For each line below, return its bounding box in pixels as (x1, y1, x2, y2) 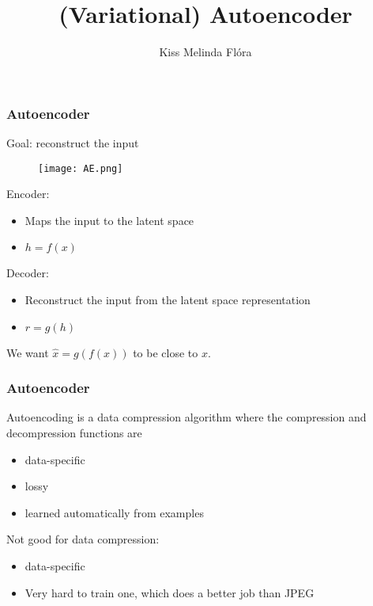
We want (6, 344, 49, 360)
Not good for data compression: (6, 531, 160, 547)
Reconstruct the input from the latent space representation (24, 292, 311, 308)
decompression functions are (6, 425, 142, 441)
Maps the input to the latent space (24, 212, 194, 228)
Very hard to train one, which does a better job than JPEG (24, 584, 315, 600)
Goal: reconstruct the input (6, 135, 139, 151)
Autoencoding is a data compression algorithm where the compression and (6, 409, 367, 425)
